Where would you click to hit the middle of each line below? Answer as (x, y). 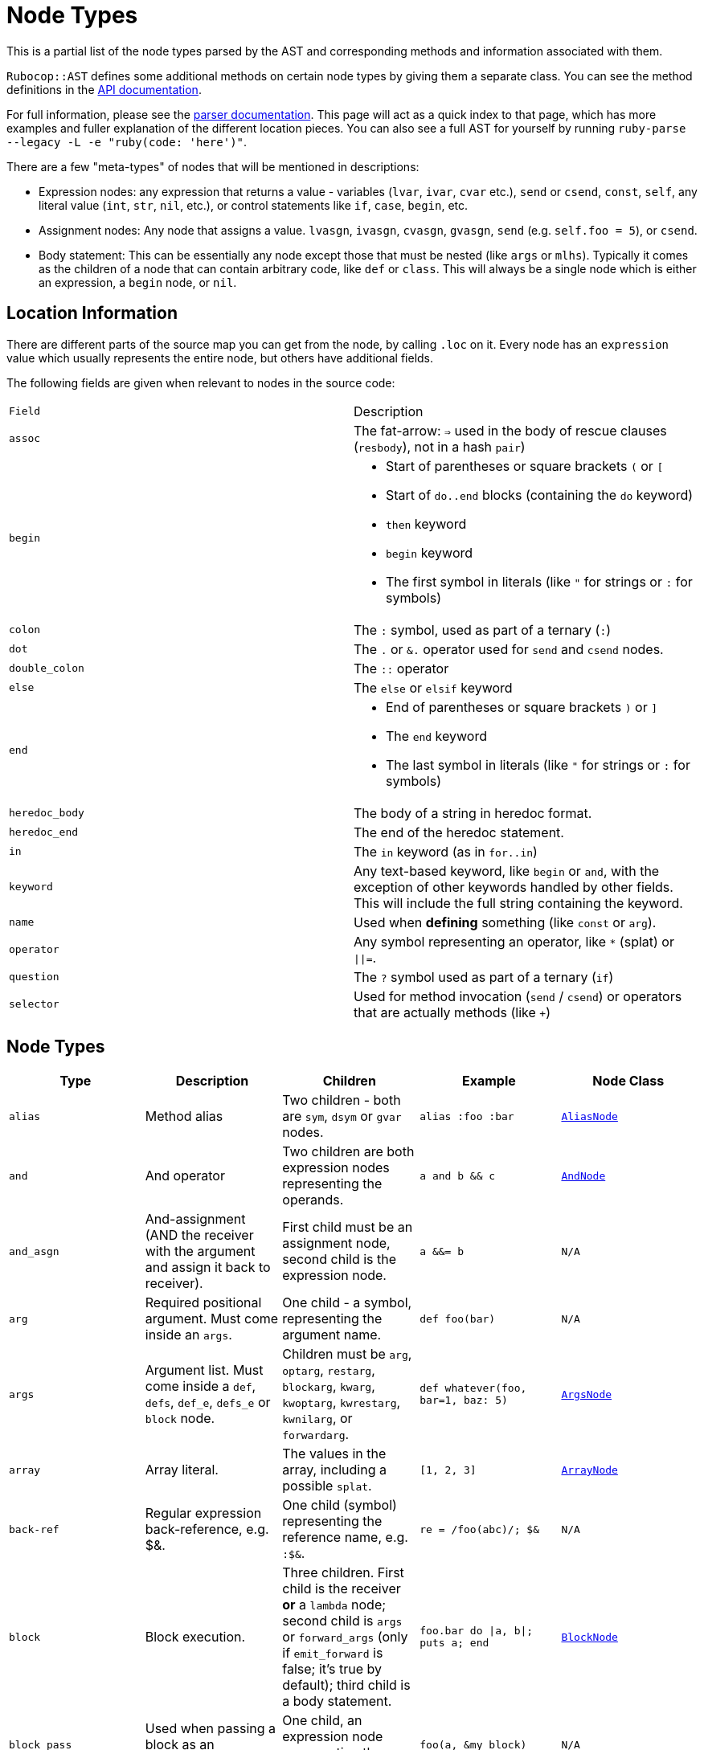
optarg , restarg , (329, 1370)
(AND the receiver (199, 1235)
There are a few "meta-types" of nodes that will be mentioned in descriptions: (213, 166)
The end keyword (436, 736)
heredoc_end (44, 832)
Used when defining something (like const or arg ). (505, 922)
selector (34, 1004)
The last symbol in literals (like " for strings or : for (538, 765)
